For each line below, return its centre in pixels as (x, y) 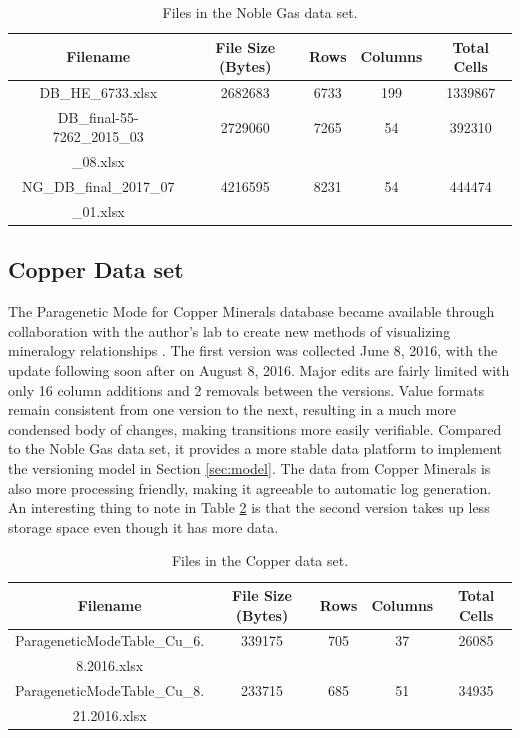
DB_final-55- (98, 116)
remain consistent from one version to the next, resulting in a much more (232, 409)
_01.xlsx (98, 211)
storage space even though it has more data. (143, 526)
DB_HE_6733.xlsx (98, 92)
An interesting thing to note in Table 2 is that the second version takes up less (249, 507)
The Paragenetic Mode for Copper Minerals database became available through (251, 311)
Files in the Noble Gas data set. (260, 12)
